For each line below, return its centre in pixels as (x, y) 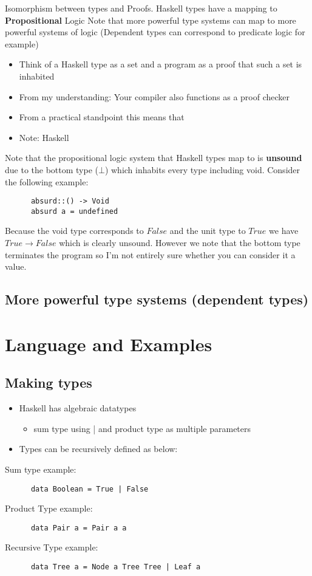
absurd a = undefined (74, 211)
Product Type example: (49, 508)
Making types (49, 382)
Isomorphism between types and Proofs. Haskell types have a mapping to (141, 8)
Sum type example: (41, 469)
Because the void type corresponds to (74, 231)
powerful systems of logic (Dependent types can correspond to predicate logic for (155, 32)
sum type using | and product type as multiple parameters (142, 428)
